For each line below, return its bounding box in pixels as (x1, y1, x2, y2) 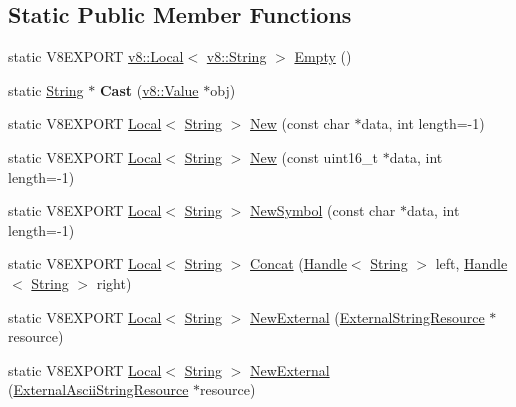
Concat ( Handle (250, 253, 347, 274)
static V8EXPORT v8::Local (8, 46, 184, 67)
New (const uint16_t (250, 146, 379, 167)
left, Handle (435, 253, 508, 274)
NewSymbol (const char (250, 200, 396, 221)
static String (8, 79, 84, 100)
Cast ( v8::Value (99, 79, 199, 100)
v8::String (206, 46, 267, 67)
